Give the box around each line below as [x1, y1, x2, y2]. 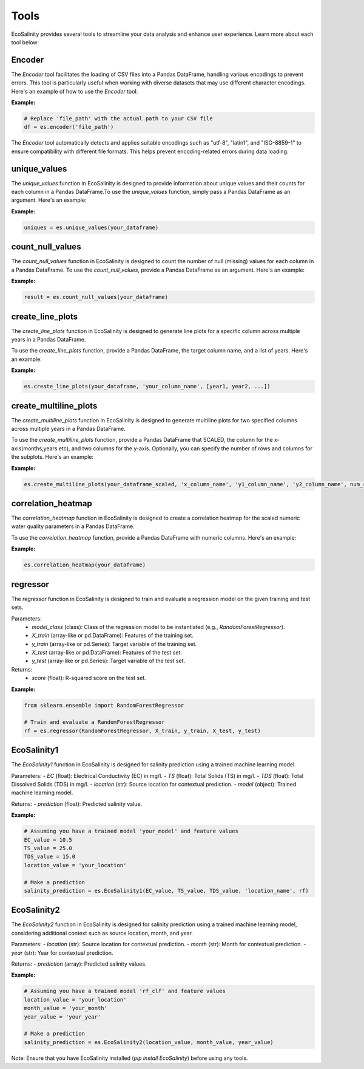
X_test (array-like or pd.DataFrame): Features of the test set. [32, 649, 182, 656]
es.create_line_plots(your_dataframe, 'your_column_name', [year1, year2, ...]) [24, 383, 271, 390]
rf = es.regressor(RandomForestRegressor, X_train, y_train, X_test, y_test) [24, 727, 261, 734]
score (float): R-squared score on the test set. [32, 675, 146, 682]
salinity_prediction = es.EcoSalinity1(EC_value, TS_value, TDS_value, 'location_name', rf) [24, 887, 309, 894]
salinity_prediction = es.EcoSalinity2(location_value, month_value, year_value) [24, 1039, 274, 1045]
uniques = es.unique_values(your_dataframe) [24, 224, 159, 231]
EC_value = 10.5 [24, 836, 73, 843]
